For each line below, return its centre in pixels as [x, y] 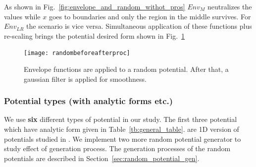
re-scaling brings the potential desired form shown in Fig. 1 [95, 35]
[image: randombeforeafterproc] [77, 53]
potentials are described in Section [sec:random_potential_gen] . [102, 158]
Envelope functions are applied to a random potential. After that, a [126, 69]
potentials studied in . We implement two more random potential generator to [123, 139]
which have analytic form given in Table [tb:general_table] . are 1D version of [122, 129]
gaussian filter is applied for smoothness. [85, 79]
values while [22, 16]
